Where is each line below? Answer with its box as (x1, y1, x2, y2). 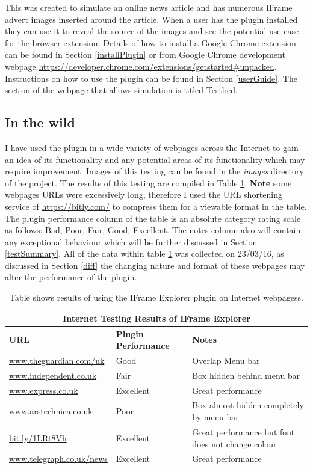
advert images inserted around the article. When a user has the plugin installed (5, 13, 298, 25)
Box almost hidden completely (192, 399, 304, 411)
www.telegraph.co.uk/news (9, 452, 108, 465)
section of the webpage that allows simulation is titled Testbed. (5, 84, 238, 96)
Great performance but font (192, 425, 295, 438)
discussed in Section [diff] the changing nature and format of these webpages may (5, 259, 305, 271)
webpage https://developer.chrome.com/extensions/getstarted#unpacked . (5, 60, 277, 72)
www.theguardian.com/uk (9, 354, 105, 366)
